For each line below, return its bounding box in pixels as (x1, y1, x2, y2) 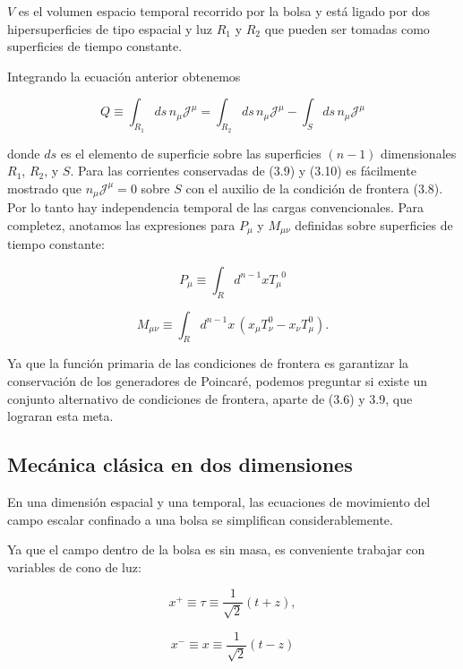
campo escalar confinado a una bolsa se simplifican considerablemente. (7, 510, 393, 528)
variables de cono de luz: (7, 557, 141, 576)
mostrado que (7, 178, 81, 197)
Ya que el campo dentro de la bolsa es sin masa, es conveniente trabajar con (7, 540, 425, 559)
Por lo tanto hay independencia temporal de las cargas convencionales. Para (7, 198, 424, 217)
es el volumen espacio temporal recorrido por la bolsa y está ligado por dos (18, 2, 430, 20)
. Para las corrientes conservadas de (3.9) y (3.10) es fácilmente (70, 161, 416, 180)
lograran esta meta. (7, 407, 114, 425)
